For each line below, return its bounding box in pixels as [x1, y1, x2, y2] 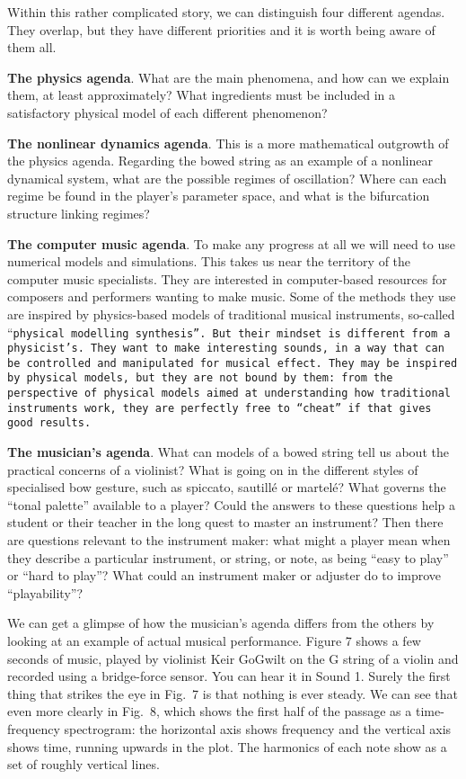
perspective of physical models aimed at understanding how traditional [7, 387, 451, 400]
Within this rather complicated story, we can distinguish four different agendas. [7, 3, 445, 21]
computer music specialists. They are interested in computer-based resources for [7, 269, 447, 288]
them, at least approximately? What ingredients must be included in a [7, 85, 395, 104]
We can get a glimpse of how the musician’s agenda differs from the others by [7, 613, 435, 632]
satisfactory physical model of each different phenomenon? [7, 103, 328, 121]
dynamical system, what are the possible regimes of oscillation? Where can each [7, 168, 447, 187]
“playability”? [7, 583, 84, 602]
